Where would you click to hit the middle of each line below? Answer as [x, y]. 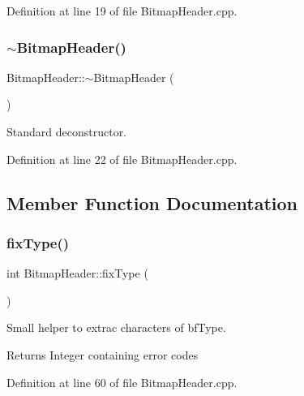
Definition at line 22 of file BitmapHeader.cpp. [122, 159]
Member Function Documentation [152, 202]
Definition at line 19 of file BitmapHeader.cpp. [122, 11]
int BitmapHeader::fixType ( [77, 273]
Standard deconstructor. [67, 131]
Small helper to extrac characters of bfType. [116, 327]
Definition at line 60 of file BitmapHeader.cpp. [122, 382]
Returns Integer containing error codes [103, 354]
